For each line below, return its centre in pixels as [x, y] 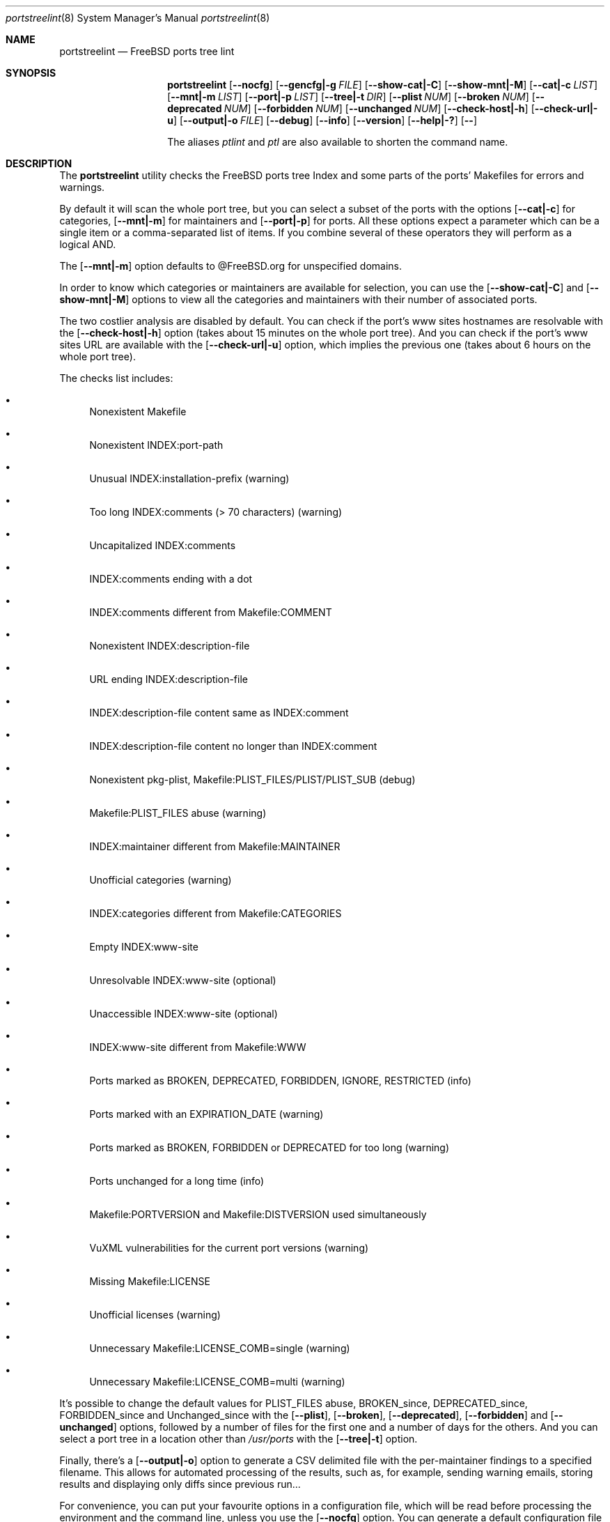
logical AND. [88, 244]
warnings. [82, 187]
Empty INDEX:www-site [144, 947]
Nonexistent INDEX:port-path [156, 445]
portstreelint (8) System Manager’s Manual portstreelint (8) [138, 18]
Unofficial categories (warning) [161, 880]
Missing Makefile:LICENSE [150, 1281]
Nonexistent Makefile [138, 412]
